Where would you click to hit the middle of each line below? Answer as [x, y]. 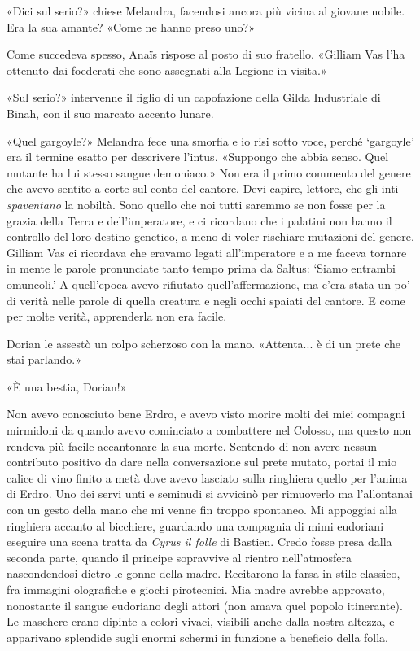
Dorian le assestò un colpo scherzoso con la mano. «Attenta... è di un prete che [204, 343]
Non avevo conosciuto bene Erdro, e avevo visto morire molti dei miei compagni [206, 414]
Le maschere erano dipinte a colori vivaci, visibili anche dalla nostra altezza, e [201, 621]
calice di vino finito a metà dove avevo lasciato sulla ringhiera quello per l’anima [207, 477]
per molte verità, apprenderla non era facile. [117, 316]
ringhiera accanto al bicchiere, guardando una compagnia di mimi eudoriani [195, 525]
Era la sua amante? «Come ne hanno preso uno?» [131, 26]
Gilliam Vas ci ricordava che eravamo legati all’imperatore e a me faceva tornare [207, 252]
